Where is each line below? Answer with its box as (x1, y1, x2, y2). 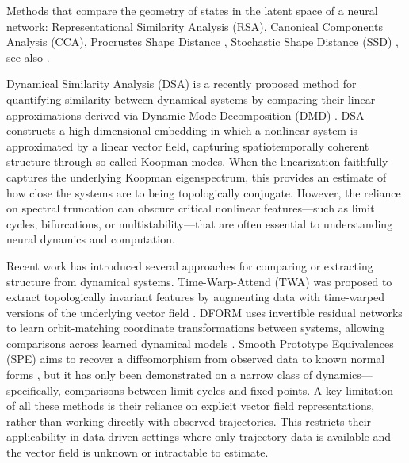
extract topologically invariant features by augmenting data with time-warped (6, 289, 385, 305)
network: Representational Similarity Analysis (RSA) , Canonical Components (6, 17, 383, 34)
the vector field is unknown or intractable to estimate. (6, 444, 269, 461)
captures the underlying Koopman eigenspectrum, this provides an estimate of (6, 168, 387, 185)
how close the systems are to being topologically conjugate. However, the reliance (6, 184, 401, 201)
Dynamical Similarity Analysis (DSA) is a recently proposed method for (6, 75, 357, 92)
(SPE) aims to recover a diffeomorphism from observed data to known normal (6, 350, 385, 367)
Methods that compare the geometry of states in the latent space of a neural (6, 2, 378, 18)
